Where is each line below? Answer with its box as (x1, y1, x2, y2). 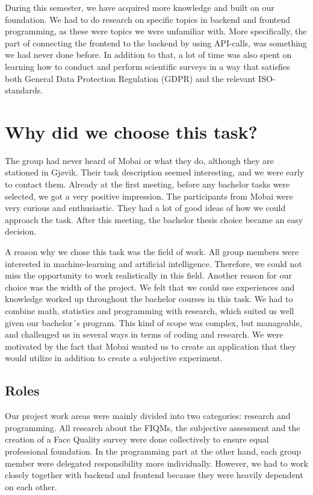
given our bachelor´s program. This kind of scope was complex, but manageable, (5, 316, 302, 329)
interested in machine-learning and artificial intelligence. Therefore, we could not (5, 257, 302, 270)
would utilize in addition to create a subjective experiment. (5, 352, 223, 364)
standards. (5, 84, 43, 96)
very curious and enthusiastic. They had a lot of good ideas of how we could (5, 201, 286, 214)
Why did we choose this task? (5, 119, 258, 143)
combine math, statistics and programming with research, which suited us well (5, 304, 294, 317)
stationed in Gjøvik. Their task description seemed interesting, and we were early (5, 166, 305, 178)
